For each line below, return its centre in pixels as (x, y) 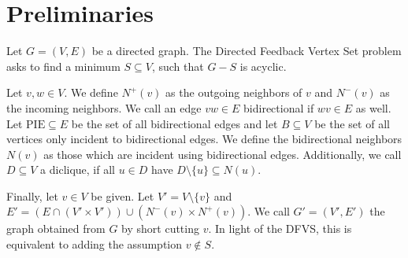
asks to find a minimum (63, 66)
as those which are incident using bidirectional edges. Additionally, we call (223, 154)
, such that (178, 66)
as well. (373, 107)
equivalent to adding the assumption (95, 244)
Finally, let (32, 195)
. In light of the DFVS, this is (280, 229)
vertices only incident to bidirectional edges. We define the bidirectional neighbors (204, 139)
